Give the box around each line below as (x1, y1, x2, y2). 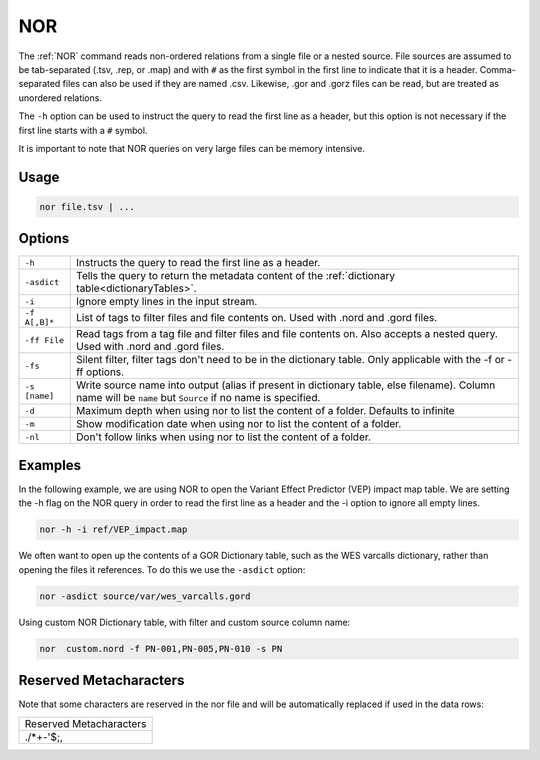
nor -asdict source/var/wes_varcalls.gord (39, 590, 251, 602)
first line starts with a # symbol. (18, 124, 148, 136)
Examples (18, 456, 82, 474)
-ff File (24, 335, 65, 345)
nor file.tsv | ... (39, 201, 135, 212)
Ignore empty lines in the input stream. (76, 295, 258, 309)
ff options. (76, 365, 125, 379)
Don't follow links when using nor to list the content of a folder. (76, 430, 372, 444)
